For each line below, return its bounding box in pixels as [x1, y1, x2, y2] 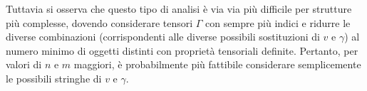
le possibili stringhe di [6, 70, 102, 85]
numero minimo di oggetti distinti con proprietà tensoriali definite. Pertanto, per [6, 43, 358, 58]
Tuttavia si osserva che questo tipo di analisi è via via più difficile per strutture [6, 1, 352, 16]
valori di [6, 57, 42, 72]
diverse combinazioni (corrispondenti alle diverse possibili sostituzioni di [6, 29, 320, 44]
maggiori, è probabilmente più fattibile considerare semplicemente [73, 57, 361, 72]
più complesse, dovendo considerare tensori [6, 15, 193, 30]
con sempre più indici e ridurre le [205, 15, 351, 30]
